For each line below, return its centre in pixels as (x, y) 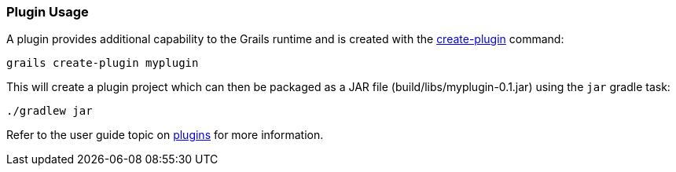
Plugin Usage (48, 12)
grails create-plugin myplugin (103, 63)
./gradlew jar (50, 111)
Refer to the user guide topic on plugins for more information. (165, 135)
